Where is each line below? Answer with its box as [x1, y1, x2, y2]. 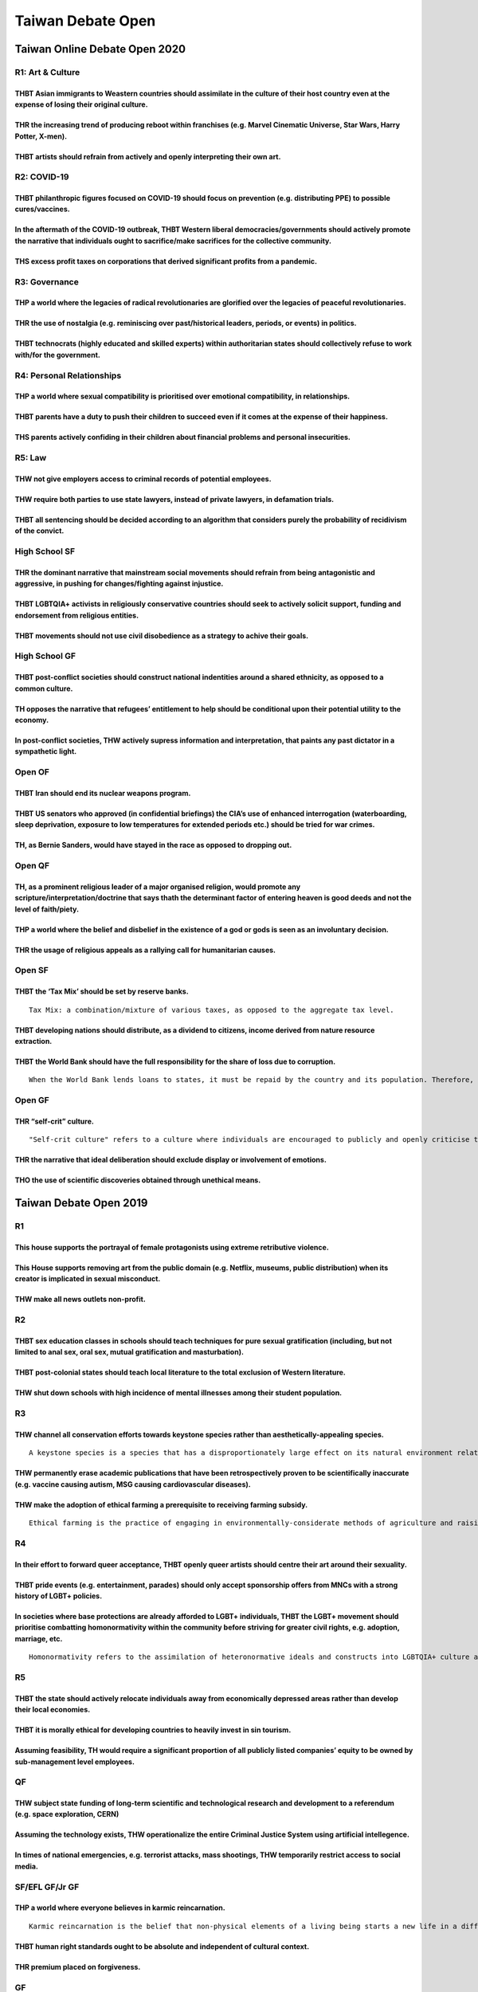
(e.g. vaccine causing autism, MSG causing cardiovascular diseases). [14, 1479, 251, 1489]
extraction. [14, 1037, 53, 1046]
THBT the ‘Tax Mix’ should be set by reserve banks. [14, 986, 189, 996]
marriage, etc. [14, 1633, 63, 1643]
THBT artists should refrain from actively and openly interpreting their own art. [14, 151, 281, 161]
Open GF [14, 1095, 49, 1106]
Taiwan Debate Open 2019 [14, 1196, 148, 1210]
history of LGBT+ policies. [14, 1591, 103, 1601]
